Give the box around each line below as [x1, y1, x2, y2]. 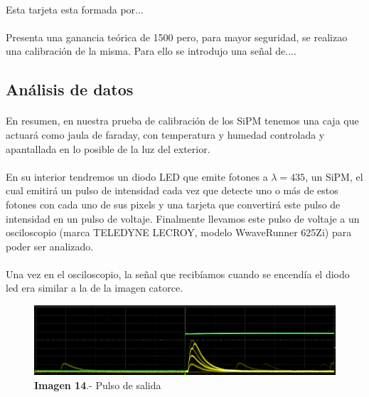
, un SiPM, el [305, 169, 363, 184]
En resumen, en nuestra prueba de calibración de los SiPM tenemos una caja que [6, 113, 359, 128]
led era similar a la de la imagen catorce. [6, 280, 183, 295]
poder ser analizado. [6, 238, 94, 253]
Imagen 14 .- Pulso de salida [34, 377, 161, 392]
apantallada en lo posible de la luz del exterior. [6, 141, 210, 156]
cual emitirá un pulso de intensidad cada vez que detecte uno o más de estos [6, 183, 338, 198]
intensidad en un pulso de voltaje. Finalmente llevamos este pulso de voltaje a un [6, 211, 360, 226]
